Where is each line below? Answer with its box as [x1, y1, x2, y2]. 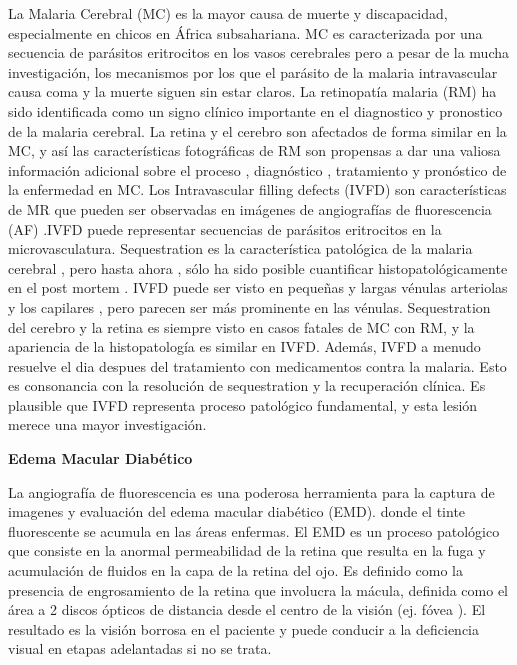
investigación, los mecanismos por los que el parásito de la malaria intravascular [8, 61, 498, 82]
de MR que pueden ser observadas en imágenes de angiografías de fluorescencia [8, 198, 492, 219]
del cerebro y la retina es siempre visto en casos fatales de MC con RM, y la [8, 316, 475, 337]
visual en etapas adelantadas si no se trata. [8, 638, 272, 659]
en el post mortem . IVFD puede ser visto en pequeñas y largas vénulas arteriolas [8, 277, 508, 298]
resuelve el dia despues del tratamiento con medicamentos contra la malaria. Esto [8, 355, 507, 376]
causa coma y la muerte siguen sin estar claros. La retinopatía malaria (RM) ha [8, 81, 497, 102]
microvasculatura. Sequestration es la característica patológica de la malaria [8, 238, 473, 259]
